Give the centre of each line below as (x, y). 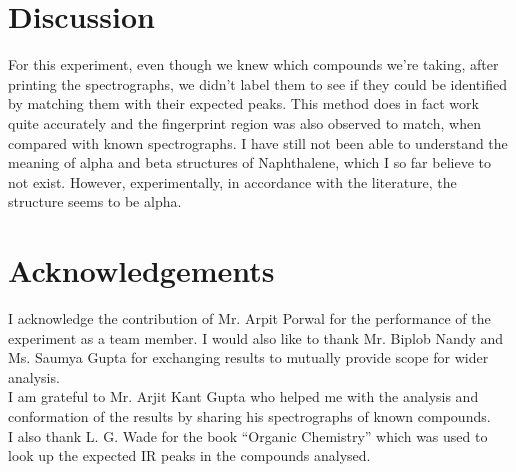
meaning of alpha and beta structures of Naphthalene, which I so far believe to (249, 162)
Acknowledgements (141, 270)
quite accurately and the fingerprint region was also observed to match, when (244, 122)
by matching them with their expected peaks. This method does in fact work (243, 103)
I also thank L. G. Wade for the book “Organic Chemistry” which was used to (248, 435)
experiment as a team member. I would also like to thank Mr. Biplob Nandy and (256, 337)
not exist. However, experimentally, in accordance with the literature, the (232, 181)
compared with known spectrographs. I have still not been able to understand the (258, 142)
